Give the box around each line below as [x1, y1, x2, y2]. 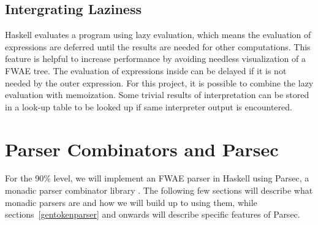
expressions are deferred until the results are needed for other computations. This [5, 40, 311, 53]
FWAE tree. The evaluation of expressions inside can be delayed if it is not [5, 64, 287, 77]
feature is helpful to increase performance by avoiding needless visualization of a [5, 52, 306, 65]
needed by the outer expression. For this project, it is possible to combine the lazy [5, 76, 314, 89]
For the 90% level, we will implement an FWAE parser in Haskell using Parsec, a [5, 172, 309, 185]
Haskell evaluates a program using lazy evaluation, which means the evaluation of [5, 28, 311, 41]
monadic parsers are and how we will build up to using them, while [5, 196, 257, 208]
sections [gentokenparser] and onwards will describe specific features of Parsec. [5, 208, 300, 221]
